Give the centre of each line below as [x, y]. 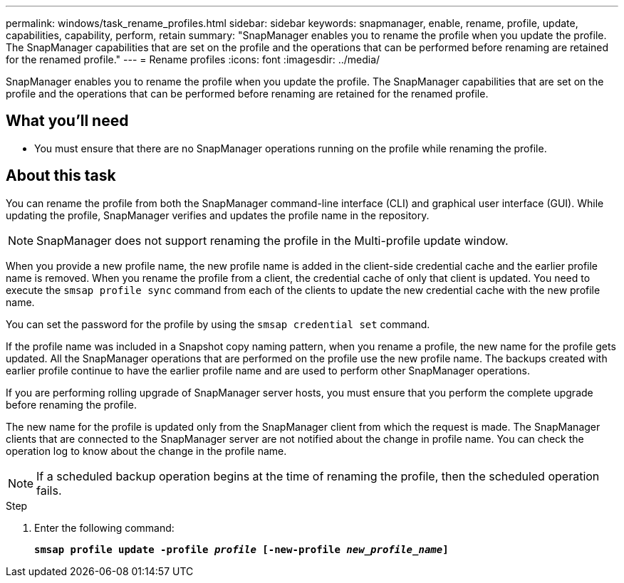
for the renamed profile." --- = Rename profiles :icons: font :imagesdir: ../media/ [193, 59]
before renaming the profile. [71, 404]
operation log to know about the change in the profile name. [146, 451]
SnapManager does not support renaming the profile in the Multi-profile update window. [272, 240]
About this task [61, 176]
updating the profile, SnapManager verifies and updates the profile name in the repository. [218, 215]
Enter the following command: [104, 527]
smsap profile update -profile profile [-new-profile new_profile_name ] [241, 549]
